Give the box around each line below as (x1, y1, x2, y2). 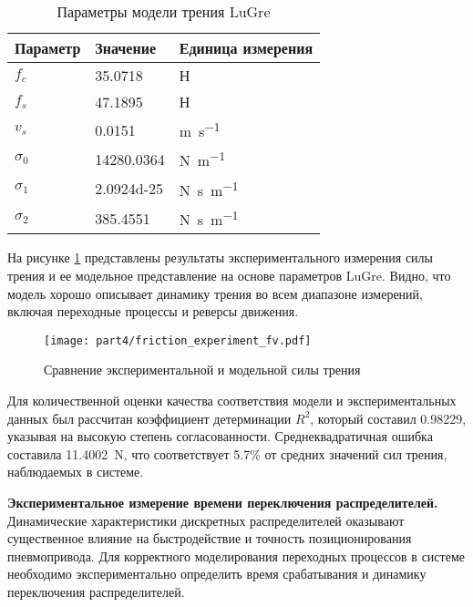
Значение (95, 37, 156, 58)
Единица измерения (179, 37, 314, 58)
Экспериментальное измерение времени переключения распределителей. (7, 492, 438, 511)
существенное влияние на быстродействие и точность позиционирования (7, 529, 412, 548)
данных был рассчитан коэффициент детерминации (7, 408, 292, 427)
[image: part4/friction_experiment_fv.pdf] (44, 334, 312, 347)
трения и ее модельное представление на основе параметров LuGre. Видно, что (7, 265, 451, 284)
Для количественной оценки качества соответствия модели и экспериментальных (7, 390, 457, 409)
